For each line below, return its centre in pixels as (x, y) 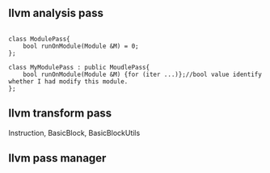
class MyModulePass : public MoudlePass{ (79, 67)
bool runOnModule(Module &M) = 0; (81, 46)
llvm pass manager (57, 158)
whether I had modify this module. (68, 81)
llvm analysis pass (56, 13)
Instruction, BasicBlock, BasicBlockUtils (74, 133)
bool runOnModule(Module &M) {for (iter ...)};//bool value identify (143, 74)
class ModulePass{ (39, 39)
